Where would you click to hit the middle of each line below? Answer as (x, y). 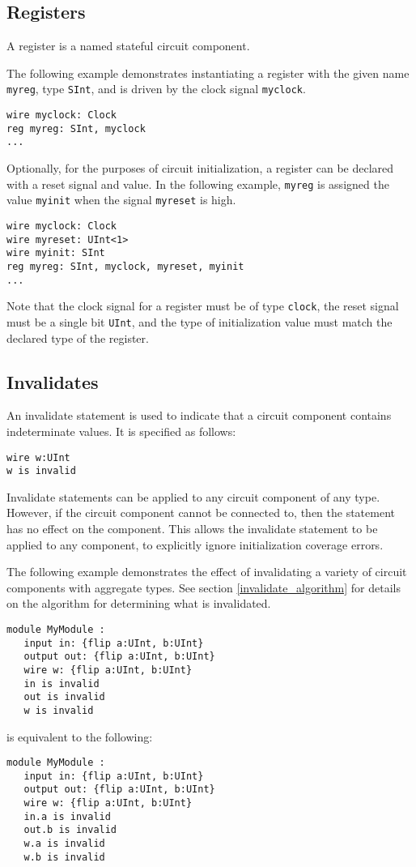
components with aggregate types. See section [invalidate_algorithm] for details (204, 587)
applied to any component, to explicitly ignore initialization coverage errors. (195, 544)
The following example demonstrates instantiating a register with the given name (208, 73)
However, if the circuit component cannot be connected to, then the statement (201, 513)
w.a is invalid (64, 844)
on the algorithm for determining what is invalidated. (139, 603)
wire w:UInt (38, 457)
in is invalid (62, 683)
